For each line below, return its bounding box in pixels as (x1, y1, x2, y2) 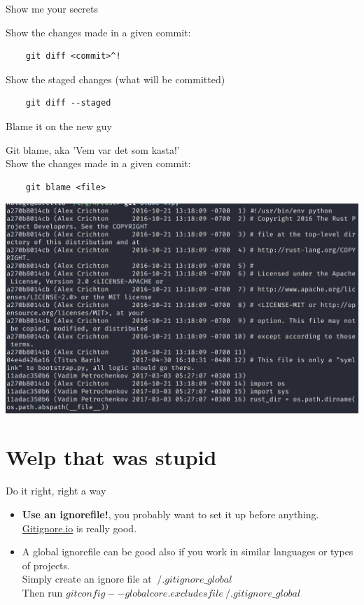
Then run (22, 585, 63, 599)
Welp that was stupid (6, 443, 217, 471)
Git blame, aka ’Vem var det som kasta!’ (6, 142, 180, 157)
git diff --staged (25, 98, 111, 108)
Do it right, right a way (6, 483, 106, 498)
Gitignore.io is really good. (22, 520, 137, 535)
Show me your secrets (6, 1, 99, 15)
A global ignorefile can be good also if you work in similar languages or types (22, 544, 353, 559)
